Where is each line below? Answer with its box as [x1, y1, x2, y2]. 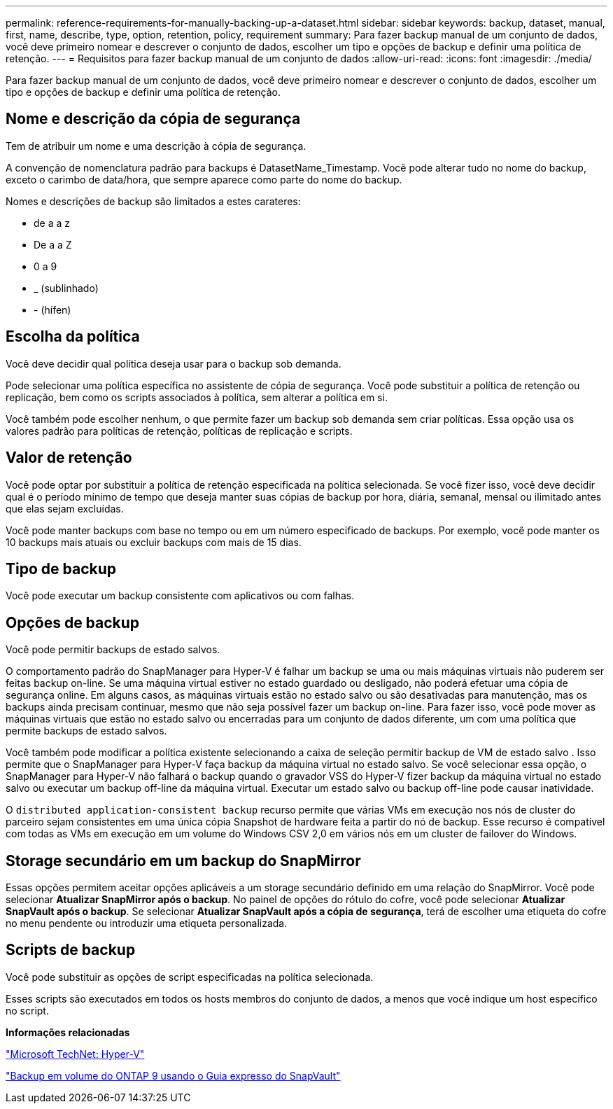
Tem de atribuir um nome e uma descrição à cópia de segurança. [6, 139, 306, 152]
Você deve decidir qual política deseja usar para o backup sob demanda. [6, 357, 341, 370]
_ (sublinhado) [34, 281, 99, 294]
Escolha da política [6, 328, 140, 346]
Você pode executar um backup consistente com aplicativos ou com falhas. [6, 590, 355, 602]
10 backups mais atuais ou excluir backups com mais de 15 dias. [6, 536, 302, 548]
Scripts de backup [6, 941, 136, 959]
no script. [6, 1004, 49, 1017]
